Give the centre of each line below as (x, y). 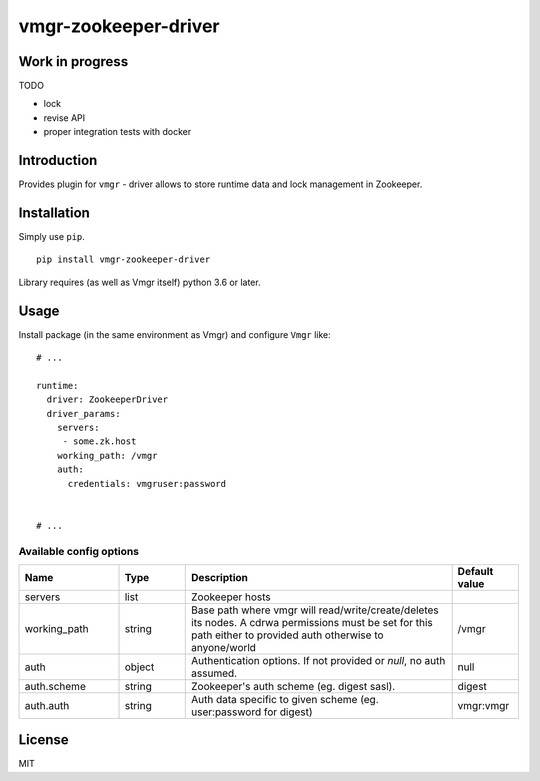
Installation (54, 212)
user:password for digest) (252, 712)
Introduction (58, 160)
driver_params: (83, 413)
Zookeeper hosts (231, 597)
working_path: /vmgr (107, 455)
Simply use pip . (51, 237)
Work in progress (73, 61)
